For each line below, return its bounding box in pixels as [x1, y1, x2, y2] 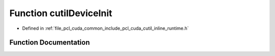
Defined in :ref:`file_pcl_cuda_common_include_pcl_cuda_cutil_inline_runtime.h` [22, 25, 189, 31]
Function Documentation [9, 38, 90, 47]
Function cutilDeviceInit [9, 8, 113, 19]
